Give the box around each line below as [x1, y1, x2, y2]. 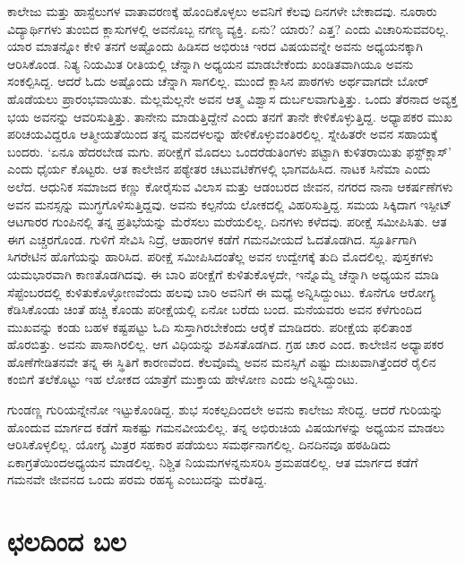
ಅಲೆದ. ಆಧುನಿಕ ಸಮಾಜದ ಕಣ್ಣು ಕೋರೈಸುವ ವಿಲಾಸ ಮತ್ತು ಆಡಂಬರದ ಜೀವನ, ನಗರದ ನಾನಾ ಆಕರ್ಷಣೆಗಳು [7, 176, 453, 195]
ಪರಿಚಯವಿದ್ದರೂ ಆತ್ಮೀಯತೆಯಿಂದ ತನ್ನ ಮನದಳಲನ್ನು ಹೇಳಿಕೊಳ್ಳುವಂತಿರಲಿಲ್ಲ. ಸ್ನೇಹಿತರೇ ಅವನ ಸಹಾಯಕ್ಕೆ [7, 124, 438, 143]
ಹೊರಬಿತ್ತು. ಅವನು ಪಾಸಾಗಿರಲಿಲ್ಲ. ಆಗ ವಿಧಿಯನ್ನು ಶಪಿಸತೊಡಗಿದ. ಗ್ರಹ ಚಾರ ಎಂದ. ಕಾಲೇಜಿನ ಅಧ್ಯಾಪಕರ [7, 335, 444, 354]
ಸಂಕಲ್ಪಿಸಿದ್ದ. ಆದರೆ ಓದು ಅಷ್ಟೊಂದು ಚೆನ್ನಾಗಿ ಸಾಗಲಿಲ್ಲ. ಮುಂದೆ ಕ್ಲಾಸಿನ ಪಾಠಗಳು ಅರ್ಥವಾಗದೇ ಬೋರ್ [7, 72, 429, 90]
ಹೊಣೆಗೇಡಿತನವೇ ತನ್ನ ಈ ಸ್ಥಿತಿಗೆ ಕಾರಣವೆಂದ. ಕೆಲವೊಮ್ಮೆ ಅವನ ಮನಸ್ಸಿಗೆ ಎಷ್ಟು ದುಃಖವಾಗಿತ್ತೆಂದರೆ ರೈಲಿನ [7, 352, 436, 371]
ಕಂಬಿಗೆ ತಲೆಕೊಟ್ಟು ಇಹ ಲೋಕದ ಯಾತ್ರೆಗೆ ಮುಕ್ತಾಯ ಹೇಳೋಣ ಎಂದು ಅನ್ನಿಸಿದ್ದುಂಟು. [7, 370, 358, 388]
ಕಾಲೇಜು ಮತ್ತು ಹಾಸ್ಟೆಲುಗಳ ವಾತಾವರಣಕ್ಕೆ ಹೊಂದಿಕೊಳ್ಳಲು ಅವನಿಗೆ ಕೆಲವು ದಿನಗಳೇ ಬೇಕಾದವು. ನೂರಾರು [7, 2, 437, 20]
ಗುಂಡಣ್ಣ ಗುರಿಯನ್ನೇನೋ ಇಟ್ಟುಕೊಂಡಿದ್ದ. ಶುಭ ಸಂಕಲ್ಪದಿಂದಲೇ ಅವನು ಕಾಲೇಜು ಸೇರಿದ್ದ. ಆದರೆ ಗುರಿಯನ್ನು [7, 400, 443, 419]
